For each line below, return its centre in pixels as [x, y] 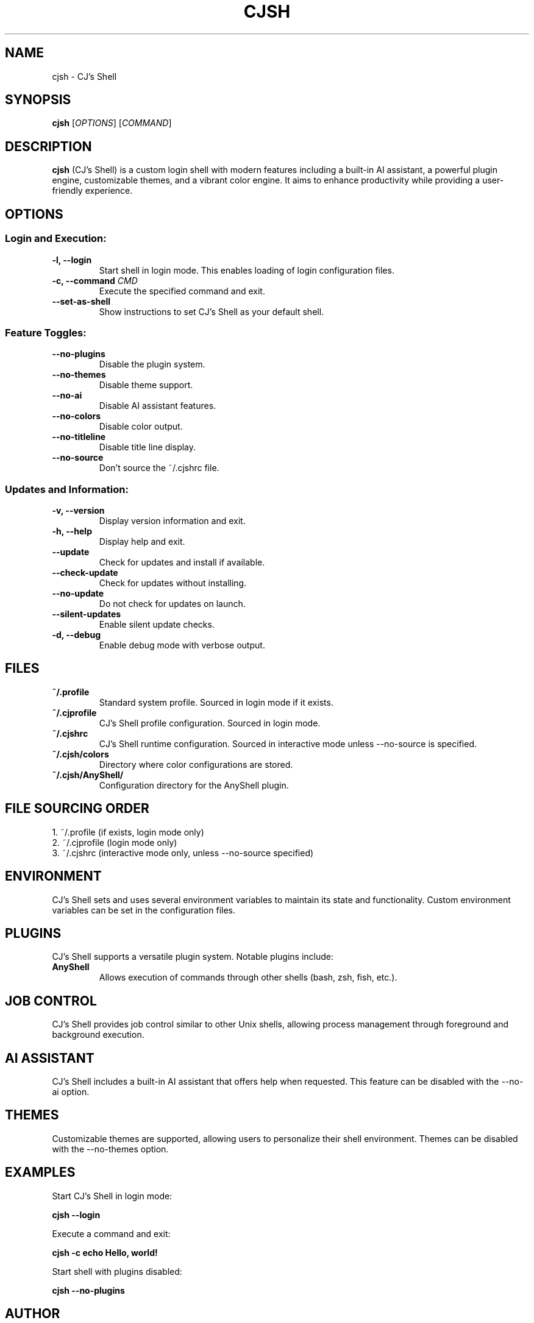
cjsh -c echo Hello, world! [105, 1252]
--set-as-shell [81, 301]
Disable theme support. [146, 385]
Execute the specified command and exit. [182, 291]
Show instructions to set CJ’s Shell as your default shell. [212, 311]
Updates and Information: [67, 489]
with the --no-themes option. [110, 1149]
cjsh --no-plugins [88, 1290]
